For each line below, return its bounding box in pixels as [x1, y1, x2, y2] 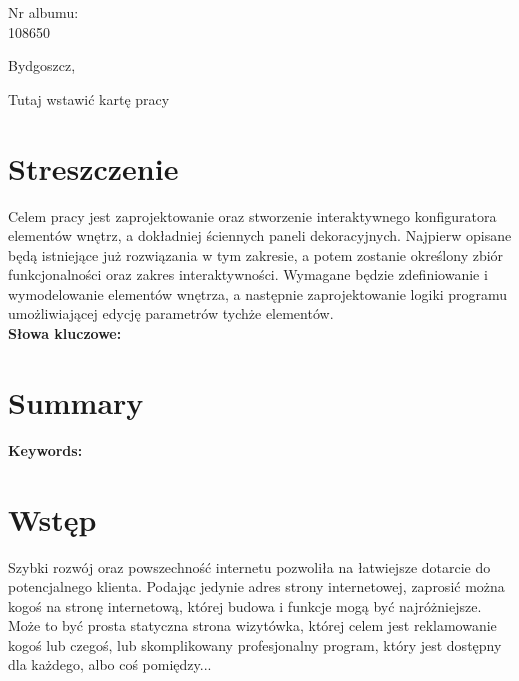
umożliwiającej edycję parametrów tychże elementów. [8, 303, 334, 324]
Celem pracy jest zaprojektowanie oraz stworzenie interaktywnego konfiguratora [8, 205, 497, 226]
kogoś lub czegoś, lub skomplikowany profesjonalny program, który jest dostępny [8, 634, 502, 655]
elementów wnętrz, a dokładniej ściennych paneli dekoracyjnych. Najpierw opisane [8, 225, 512, 246]
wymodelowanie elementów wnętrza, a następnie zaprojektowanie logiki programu [8, 283, 508, 304]
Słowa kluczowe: [8, 323, 122, 344]
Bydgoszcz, [8, 55, 76, 76]
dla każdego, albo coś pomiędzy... [8, 654, 212, 675]
